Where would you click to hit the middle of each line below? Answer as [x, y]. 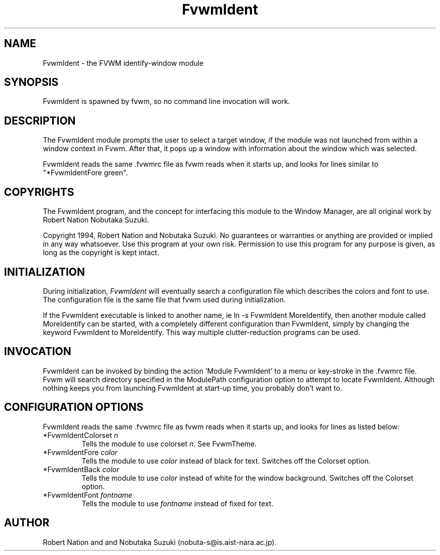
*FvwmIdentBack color [81, 469]
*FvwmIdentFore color [80, 452]
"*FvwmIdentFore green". [85, 173]
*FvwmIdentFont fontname [88, 495]
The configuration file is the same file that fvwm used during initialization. [164, 299]
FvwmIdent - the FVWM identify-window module [123, 63]
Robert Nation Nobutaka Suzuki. [96, 220]
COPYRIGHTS [39, 192]
